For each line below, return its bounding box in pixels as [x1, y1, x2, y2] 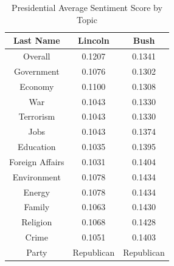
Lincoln [78, 34, 110, 47]
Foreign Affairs [9, 155, 64, 168]
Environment [12, 170, 61, 183]
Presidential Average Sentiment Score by [12, 1, 162, 13]
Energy [23, 185, 50, 198]
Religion [21, 216, 52, 228]
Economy [19, 80, 54, 92]
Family [24, 200, 50, 213]
